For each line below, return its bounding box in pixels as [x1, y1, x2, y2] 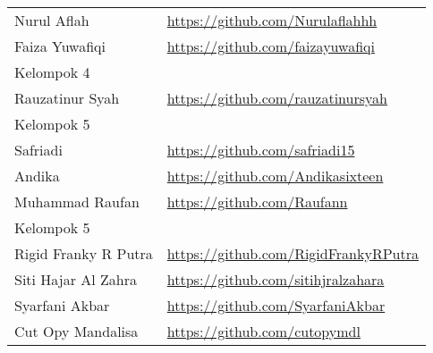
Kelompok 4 [14, 62, 90, 82]
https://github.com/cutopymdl [166, 321, 361, 341]
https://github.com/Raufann [166, 191, 348, 212]
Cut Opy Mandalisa [14, 321, 139, 341]
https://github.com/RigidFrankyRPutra [166, 243, 419, 264]
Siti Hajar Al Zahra [14, 269, 138, 290]
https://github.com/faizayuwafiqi [166, 36, 375, 56]
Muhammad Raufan [14, 191, 140, 212]
